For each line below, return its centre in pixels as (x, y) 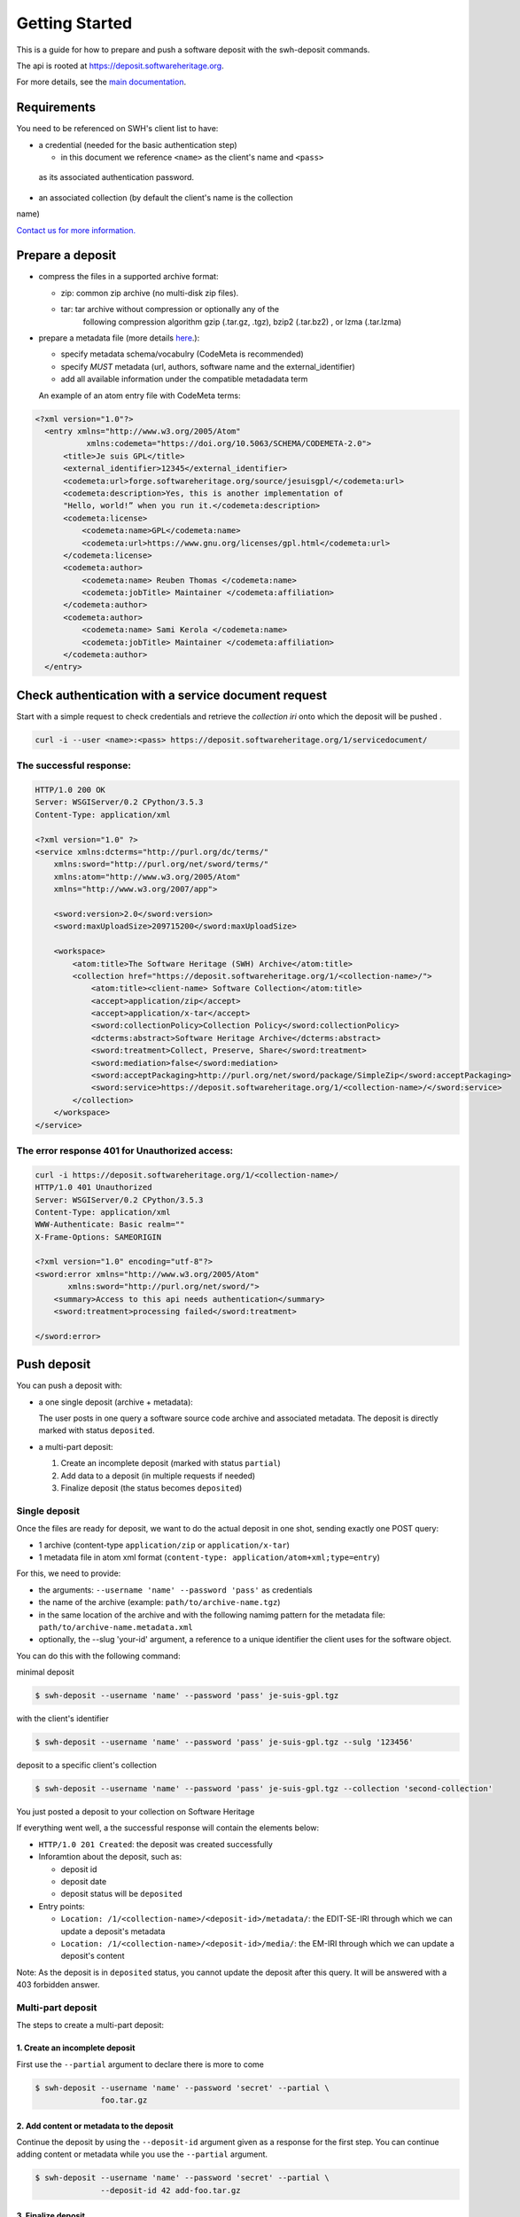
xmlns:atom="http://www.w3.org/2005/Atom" (147, 877)
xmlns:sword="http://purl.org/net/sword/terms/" (161, 864)
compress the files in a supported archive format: (128, 277)
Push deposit (54, 1364)
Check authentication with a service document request (172, 695)
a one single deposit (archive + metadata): (116, 1402)
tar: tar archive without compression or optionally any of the (170, 309)
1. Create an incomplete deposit (76, 2048)
